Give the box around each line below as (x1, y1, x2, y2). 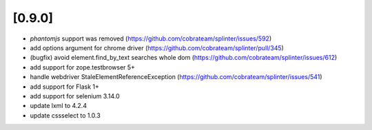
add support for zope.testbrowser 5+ (30, 63, 136, 72)
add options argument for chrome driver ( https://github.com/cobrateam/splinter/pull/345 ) (30, 43, 284, 52)
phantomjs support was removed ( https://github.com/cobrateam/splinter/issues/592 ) (30, 34, 272, 43)
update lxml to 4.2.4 (30, 102, 87, 110)
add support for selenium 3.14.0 (30, 91, 120, 100)
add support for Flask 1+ (30, 83, 100, 91)
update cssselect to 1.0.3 (30, 111, 101, 120)
